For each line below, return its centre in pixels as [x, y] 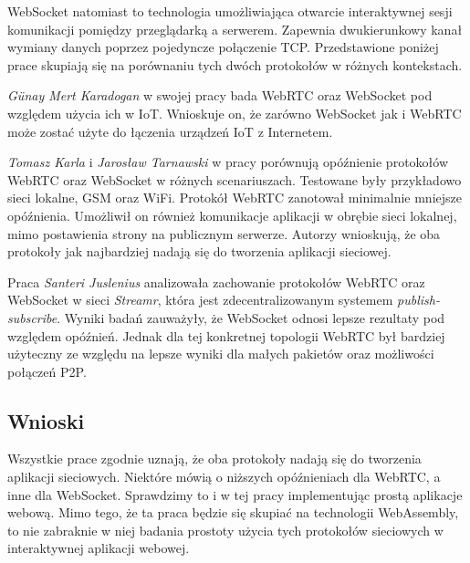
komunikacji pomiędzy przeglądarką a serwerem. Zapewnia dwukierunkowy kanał [235, 29]
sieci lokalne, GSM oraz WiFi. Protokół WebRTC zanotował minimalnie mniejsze [235, 198]
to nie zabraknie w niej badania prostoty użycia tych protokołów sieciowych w [225, 530]
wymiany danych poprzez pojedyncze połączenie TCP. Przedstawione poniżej [223, 47]
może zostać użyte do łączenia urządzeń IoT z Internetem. [170, 131]
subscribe [32, 317]
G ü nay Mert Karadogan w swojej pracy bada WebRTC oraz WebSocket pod [220, 95]
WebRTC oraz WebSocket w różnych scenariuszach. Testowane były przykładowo [235, 179]
